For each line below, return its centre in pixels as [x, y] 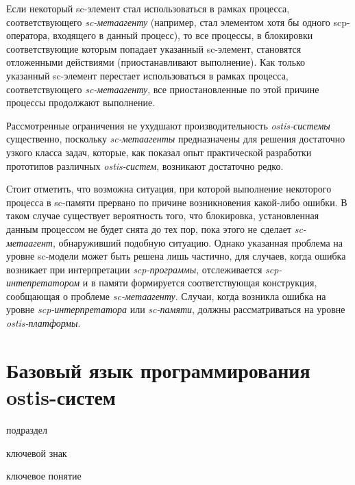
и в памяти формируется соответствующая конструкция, [200, 283]
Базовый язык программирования [158, 370]
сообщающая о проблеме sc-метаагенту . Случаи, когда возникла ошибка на [166, 296]
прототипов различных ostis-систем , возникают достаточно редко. [145, 165]
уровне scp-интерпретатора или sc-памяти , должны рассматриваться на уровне [176, 309]
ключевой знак [37, 452]
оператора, [28, 35]
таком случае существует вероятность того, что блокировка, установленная [163, 215]
